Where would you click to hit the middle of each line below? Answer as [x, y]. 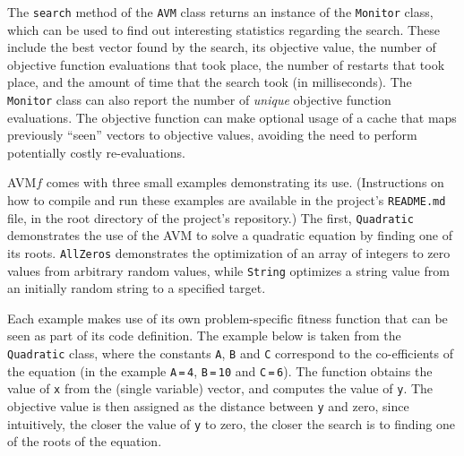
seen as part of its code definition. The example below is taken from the [204, 336]
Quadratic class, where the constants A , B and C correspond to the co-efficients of [230, 353]
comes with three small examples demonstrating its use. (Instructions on [245, 182]
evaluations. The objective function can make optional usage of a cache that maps [232, 117]
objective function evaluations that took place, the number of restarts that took [226, 64]
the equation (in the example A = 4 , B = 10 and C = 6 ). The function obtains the [220, 370]
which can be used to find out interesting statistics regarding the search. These [223, 29]
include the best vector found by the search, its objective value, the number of [222, 47]
